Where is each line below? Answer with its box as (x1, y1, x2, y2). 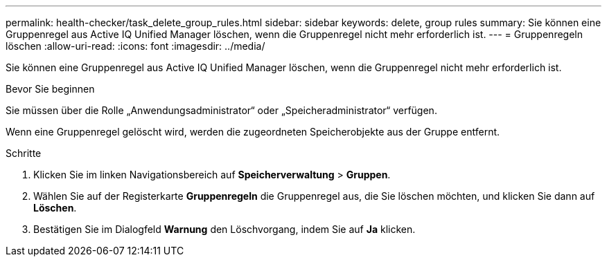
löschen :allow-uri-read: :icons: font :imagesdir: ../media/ (6, 40, 265, 52)
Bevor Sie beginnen (6, 83, 95, 95)
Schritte (6, 147, 42, 159)
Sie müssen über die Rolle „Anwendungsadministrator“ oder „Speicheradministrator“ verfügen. (6, 104, 437, 116)
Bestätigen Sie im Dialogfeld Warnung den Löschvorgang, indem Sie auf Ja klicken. (33, 223, 416, 235)
